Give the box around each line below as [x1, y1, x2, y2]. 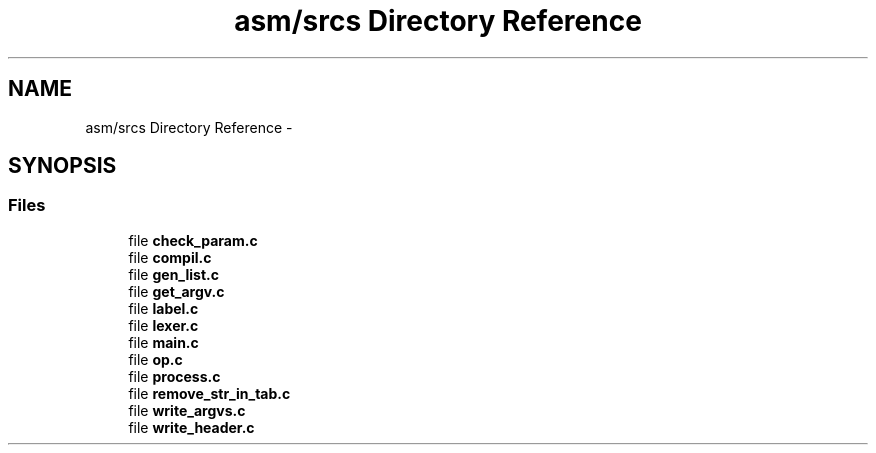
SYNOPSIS [8, 153, 117, 179]
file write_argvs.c [128, 401, 246, 419]
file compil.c [128, 248, 212, 266]
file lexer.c [128, 316, 199, 334]
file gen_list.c [128, 265, 219, 283]
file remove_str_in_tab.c [128, 384, 291, 402]
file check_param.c [128, 231, 258, 249]
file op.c [128, 350, 183, 368]
